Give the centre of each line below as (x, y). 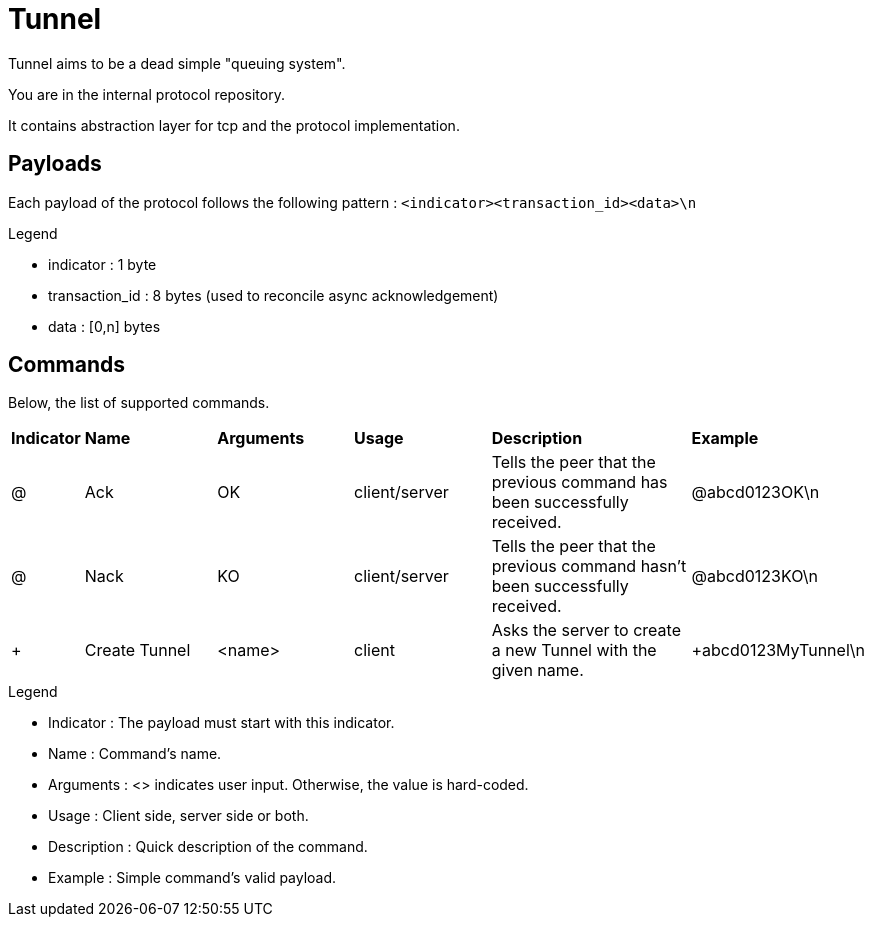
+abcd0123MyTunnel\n (778, 650)
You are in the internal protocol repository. (146, 94)
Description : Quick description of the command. (208, 847)
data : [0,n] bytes (104, 326)
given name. (537, 670)
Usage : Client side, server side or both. (178, 816)
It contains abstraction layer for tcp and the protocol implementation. (234, 125)
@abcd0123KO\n (755, 576)
